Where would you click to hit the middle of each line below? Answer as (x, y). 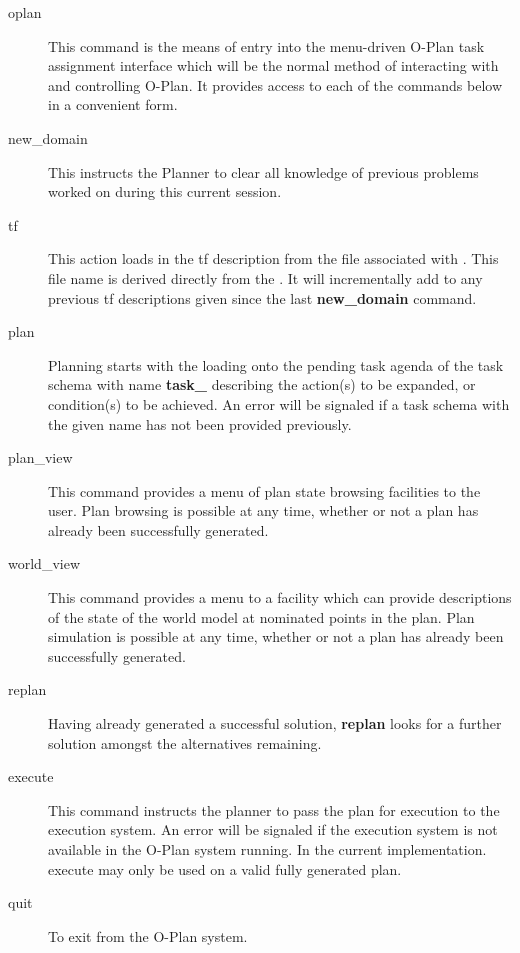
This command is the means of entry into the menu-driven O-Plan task (266, 45)
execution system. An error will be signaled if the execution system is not (273, 829)
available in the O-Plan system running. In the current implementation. (267, 849)
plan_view (40, 457)
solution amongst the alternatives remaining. (185, 742)
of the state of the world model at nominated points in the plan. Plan (261, 616)
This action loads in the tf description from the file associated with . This (273, 258)
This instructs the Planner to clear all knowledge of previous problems (263, 171)
